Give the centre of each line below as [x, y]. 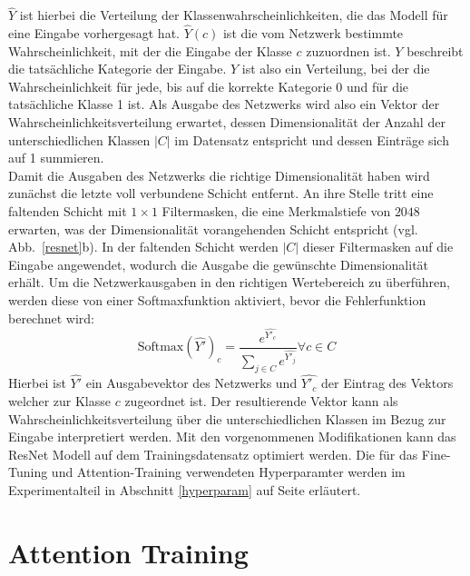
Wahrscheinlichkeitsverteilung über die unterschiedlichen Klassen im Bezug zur [227, 418]
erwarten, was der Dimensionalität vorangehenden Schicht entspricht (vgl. [213, 228]
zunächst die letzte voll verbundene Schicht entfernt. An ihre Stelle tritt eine [221, 193]
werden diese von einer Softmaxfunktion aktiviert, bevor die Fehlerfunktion [217, 299]
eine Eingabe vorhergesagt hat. [94, 33]
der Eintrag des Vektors [387, 383]
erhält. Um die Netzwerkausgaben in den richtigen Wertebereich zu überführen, [229, 282]
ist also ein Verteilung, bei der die [336, 69]
